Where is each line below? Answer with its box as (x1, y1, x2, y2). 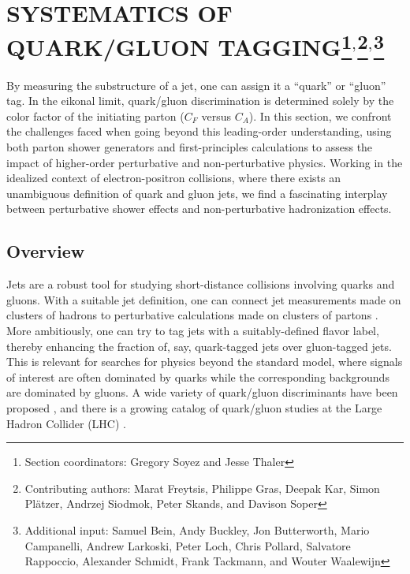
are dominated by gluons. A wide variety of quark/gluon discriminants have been (6, 384, 398, 401)
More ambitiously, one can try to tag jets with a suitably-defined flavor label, (6, 322, 379, 338)
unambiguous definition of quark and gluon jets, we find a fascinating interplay (6, 184, 388, 201)
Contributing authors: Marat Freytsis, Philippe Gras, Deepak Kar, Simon (24, 479, 380, 496)
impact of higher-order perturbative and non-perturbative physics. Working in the (6, 154, 403, 170)
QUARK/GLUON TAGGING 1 (6, 28, 352, 63)
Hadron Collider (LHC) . (6, 415, 126, 431)
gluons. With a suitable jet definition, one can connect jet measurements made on (6, 291, 401, 307)
